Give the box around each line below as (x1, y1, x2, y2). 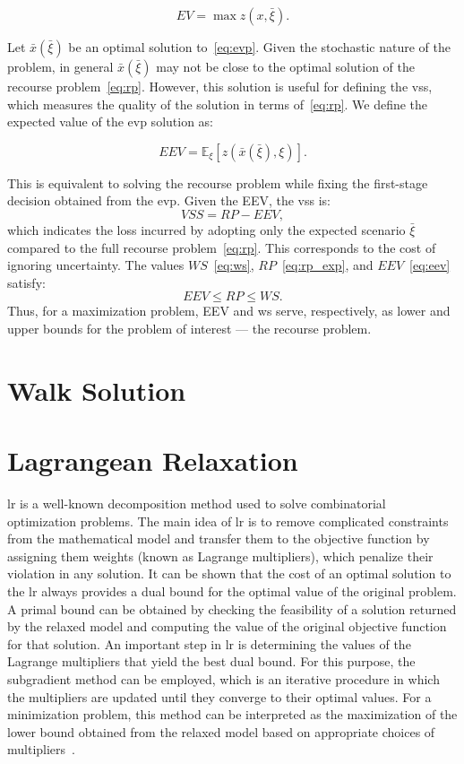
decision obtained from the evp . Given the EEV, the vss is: (7, 191, 331, 210)
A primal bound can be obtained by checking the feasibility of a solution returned (7, 599, 457, 618)
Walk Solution (7, 371, 186, 408)
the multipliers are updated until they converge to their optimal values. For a (7, 687, 432, 706)
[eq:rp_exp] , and (281, 256, 374, 274)
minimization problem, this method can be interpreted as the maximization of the (7, 705, 458, 724)
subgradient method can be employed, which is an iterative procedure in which (7, 669, 440, 688)
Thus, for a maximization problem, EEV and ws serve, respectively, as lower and (7, 301, 451, 320)
